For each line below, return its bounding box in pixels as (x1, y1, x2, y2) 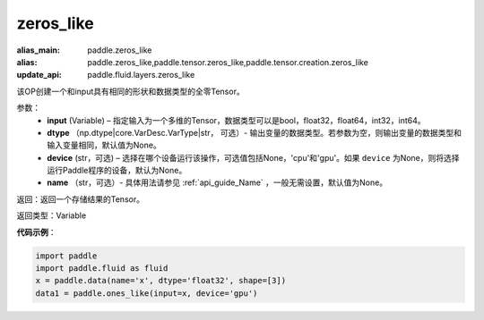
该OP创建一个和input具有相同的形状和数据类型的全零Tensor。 (16, 86, 246, 97)
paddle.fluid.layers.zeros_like (87, 70, 195, 80)
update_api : (16, 70, 62, 80)
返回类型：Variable (16, 210, 87, 221)
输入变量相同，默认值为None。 (47, 139, 161, 151)
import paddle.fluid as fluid (35, 264, 169, 273)
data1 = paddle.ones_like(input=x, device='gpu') (35, 288, 258, 299)
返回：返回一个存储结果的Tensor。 (16, 193, 145, 205)
